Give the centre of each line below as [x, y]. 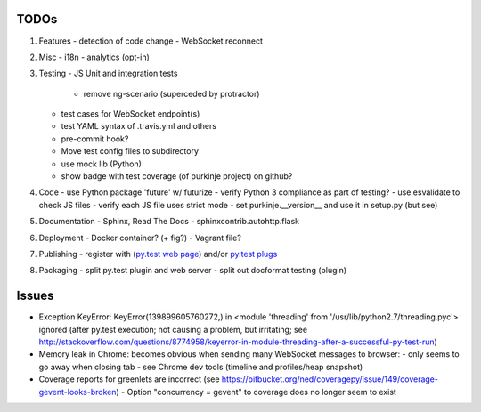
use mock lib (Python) [102, 164]
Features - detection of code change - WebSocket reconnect [151, 41]
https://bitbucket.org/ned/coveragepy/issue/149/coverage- [330, 379]
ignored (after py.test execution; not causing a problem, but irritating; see [173, 329]
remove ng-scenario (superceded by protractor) [171, 93]
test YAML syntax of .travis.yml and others [139, 126]
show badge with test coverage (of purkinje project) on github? [177, 176]
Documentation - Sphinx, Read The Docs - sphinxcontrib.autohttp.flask [169, 222]
